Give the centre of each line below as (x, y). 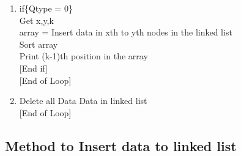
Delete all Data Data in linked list (83, 101)
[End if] (33, 68)
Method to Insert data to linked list (121, 145)
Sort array (39, 44)
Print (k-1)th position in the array (83, 56)
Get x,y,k (36, 20)
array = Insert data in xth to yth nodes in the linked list (126, 32)
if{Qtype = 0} (46, 8)
